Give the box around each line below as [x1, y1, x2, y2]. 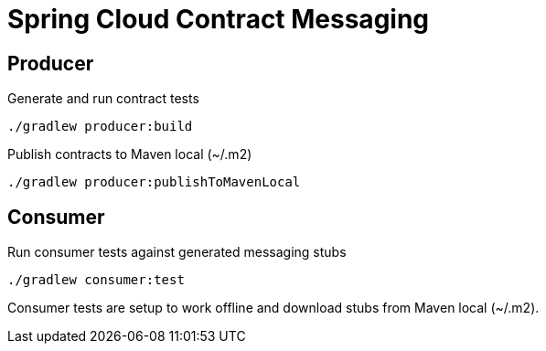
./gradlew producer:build [7, 119, 193, 134]
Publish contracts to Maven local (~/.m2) [7, 146, 252, 163]
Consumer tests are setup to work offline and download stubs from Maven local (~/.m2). [7, 300, 540, 316]
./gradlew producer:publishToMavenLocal [7, 175, 301, 190]
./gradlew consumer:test [7, 272, 185, 288]
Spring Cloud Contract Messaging [7, 4, 430, 35]
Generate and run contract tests [7, 90, 199, 107]
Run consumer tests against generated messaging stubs [7, 244, 347, 261]
